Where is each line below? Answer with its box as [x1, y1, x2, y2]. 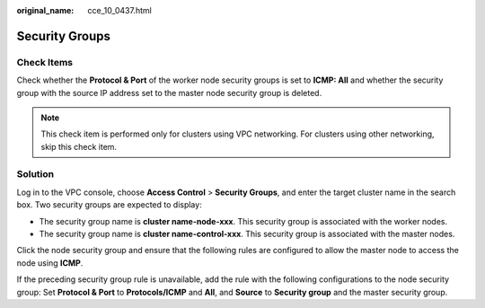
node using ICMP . [16, 257, 84, 268]
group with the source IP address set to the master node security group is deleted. [16, 87, 322, 98]
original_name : [16, 5, 75, 15]
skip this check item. [40, 141, 117, 152]
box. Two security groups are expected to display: [16, 199, 202, 210]
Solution [16, 168, 55, 180]
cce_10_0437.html [87, 5, 152, 15]
